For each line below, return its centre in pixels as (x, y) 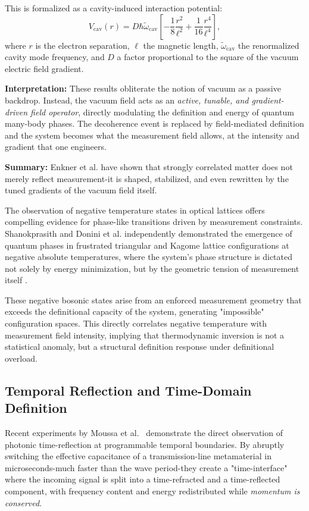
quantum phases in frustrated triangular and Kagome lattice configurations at (147, 245)
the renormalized (269, 45)
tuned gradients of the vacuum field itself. (81, 190)
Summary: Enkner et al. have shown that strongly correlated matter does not (149, 166)
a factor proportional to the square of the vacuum (208, 57)
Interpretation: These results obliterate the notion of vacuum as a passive (143, 88)
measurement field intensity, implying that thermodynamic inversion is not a (145, 335)
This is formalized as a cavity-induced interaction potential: (114, 8)
